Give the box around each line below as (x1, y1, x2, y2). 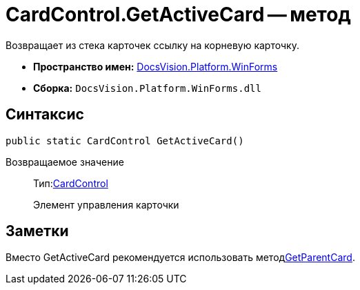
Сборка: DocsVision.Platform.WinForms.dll (33, 81, 261, 94)
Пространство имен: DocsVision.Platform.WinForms (33, 60, 278, 72)
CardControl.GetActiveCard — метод (6, 3, 351, 26)
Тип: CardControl (33, 177, 108, 189)
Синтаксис (6, 106, 84, 124)
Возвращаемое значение (6, 155, 124, 168)
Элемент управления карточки (33, 198, 179, 211)
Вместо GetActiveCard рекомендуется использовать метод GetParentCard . (6, 251, 355, 264)
